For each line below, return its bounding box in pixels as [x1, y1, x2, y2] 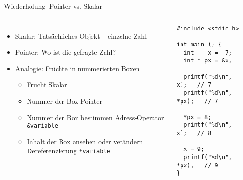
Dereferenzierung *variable [27, 146, 110, 156]
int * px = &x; [183, 57, 232, 64]
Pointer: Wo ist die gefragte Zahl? [15, 47, 116, 57]
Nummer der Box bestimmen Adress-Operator [27, 112, 164, 122]
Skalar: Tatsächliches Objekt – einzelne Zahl [15, 30, 147, 41]
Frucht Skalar [27, 79, 67, 90]
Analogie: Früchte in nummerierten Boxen [15, 63, 140, 73]
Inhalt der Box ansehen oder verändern [27, 136, 143, 146]
